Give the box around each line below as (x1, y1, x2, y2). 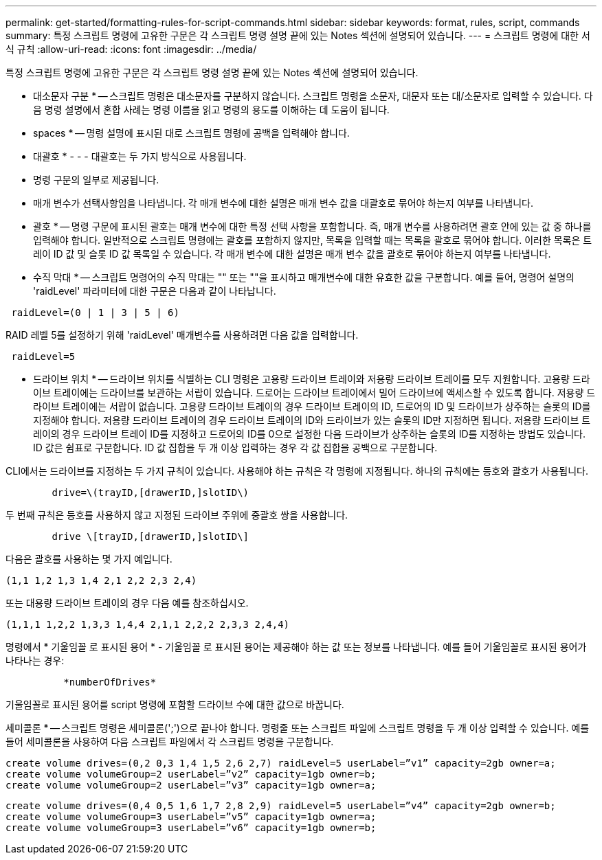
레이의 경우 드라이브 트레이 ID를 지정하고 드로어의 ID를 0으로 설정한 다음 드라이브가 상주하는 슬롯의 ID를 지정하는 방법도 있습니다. (33, 428, 586, 440)
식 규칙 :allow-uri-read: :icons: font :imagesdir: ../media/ (5, 43, 257, 55)
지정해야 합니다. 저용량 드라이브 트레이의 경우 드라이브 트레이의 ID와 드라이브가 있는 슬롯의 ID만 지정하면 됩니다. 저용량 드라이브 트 (33, 414, 591, 426)
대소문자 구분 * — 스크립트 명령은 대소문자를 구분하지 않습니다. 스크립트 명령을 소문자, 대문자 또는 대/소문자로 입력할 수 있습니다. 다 (33, 90, 593, 102)
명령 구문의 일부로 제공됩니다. (33, 174, 159, 185)
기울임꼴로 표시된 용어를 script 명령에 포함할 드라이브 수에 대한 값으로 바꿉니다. (5, 699, 344, 710)
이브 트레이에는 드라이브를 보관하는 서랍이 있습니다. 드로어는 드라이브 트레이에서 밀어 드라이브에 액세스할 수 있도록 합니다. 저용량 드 (33, 387, 596, 398)
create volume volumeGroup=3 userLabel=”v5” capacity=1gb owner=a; (5, 811, 377, 822)
